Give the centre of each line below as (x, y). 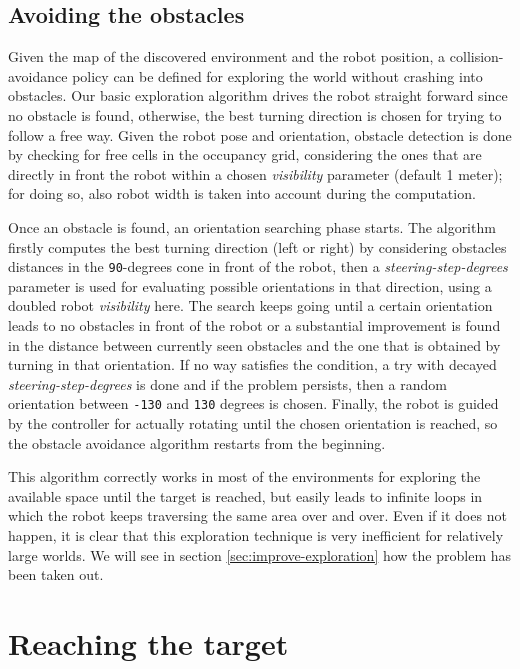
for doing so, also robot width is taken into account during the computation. (242, 193)
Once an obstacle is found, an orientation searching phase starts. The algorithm (252, 226)
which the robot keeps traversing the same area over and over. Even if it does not (257, 515)
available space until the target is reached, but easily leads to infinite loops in (245, 495)
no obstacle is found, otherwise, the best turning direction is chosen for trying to (255, 114)
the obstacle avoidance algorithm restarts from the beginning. (197, 442)
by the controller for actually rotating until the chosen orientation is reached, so (253, 423)
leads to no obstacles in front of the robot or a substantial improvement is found (254, 324)
